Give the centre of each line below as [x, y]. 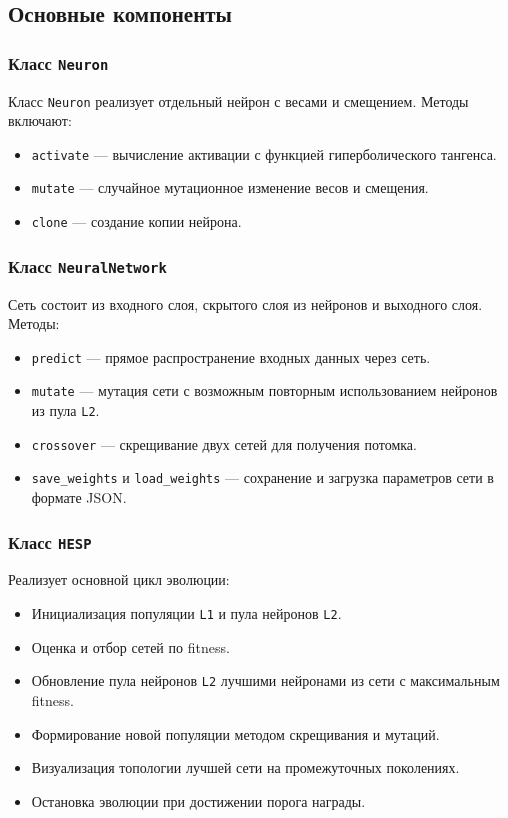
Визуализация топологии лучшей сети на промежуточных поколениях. [245, 767]
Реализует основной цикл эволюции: [119, 579]
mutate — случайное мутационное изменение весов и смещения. [230, 187]
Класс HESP [50, 541]
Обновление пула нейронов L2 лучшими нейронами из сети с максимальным [265, 680]
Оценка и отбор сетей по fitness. [130, 646]
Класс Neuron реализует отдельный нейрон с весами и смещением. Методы [238, 100]
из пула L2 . [65, 410]
